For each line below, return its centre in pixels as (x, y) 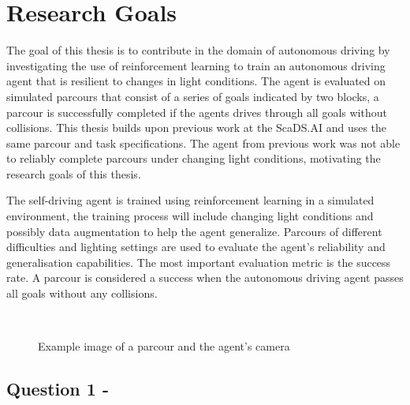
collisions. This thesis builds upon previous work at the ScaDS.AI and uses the (197, 127)
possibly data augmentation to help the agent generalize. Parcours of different (194, 231)
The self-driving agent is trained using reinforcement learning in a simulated (190, 200)
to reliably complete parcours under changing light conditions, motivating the (194, 158)
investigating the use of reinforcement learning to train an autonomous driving (196, 65)
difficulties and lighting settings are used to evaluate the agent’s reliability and (196, 247)
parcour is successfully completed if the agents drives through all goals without (197, 112)
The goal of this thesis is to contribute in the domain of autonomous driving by (198, 50)
